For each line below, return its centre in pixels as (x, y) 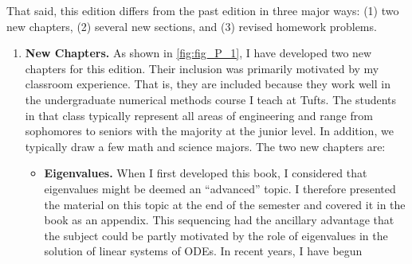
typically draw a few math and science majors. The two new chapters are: (205, 146)
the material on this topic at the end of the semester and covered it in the (225, 204)
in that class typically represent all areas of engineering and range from (199, 115)
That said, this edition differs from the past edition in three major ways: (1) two (203, 10)
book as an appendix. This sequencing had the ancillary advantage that (219, 220)
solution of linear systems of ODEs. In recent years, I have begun (203, 251)
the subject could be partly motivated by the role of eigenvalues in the (216, 235)
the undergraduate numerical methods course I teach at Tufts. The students (211, 99)
